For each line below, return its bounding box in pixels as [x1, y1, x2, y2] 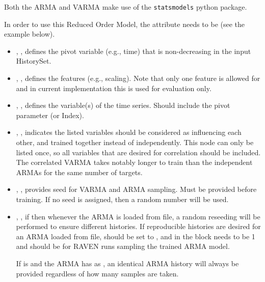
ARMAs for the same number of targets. [16, 166, 143, 177]
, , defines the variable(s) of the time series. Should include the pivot [16, 100, 230, 110]
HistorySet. [16, 55, 51, 66]
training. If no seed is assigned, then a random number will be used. [16, 193, 229, 204]
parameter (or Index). [16, 109, 84, 120]
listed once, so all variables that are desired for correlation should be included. [16, 147, 261, 157]
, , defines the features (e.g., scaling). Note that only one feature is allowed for [16, 73, 260, 83]
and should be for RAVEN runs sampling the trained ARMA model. [16, 241, 230, 251]
